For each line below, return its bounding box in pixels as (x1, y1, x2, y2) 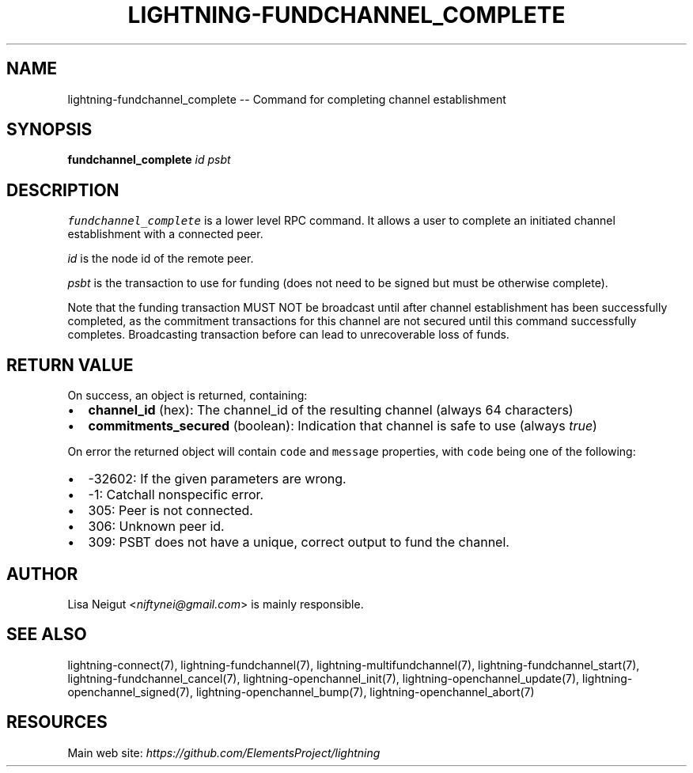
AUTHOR (6, 563, 78, 584)
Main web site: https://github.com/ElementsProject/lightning (67, 745, 381, 760)
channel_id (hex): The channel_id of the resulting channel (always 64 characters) (88, 402, 574, 419)
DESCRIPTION (6, 180, 119, 200)
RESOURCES (6, 712, 108, 733)
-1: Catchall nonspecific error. (88, 487, 264, 503)
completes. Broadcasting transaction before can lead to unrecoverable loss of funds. (67, 328, 509, 342)
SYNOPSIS (6, 119, 93, 140)
